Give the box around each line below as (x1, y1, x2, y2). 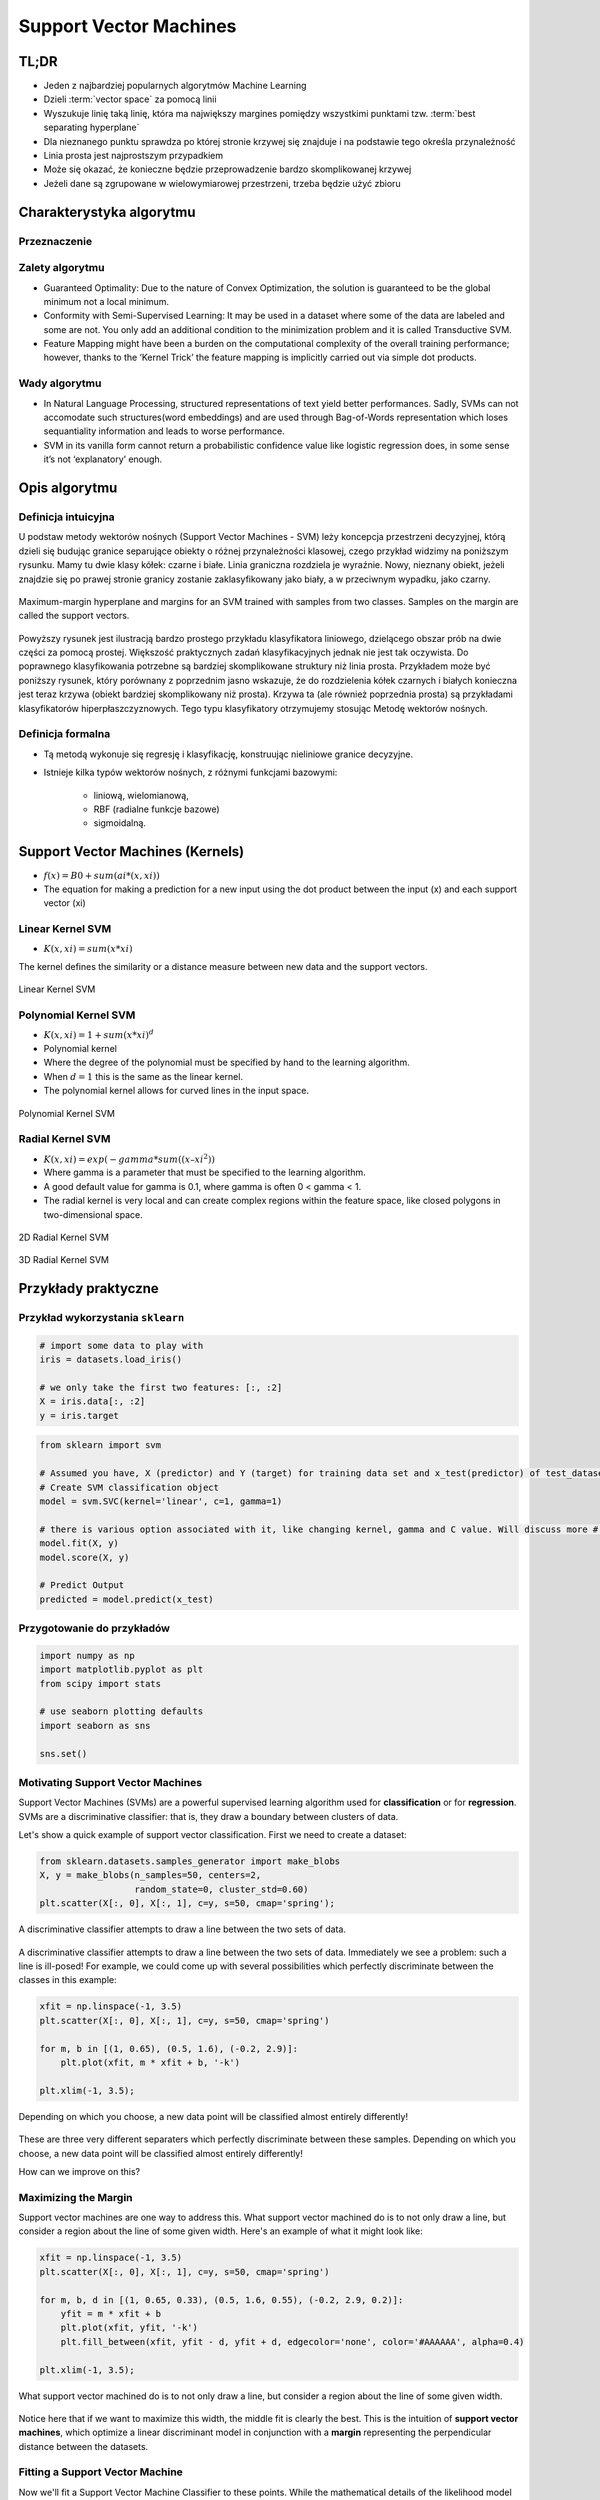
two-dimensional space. (43, 1208, 144, 1220)
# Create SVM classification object (39, 1481, 220, 1493)
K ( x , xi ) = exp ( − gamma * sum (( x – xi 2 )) (43, 1152, 215, 1165)
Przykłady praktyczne (18, 1280, 159, 1297)
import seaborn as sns (39, 1720, 151, 1731)
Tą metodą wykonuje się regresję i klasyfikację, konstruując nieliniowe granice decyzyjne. (43, 748, 414, 760)
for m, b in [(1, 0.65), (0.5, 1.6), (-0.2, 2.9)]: (39, 2043, 299, 2054)
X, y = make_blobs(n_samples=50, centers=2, (39, 1870, 262, 1881)
